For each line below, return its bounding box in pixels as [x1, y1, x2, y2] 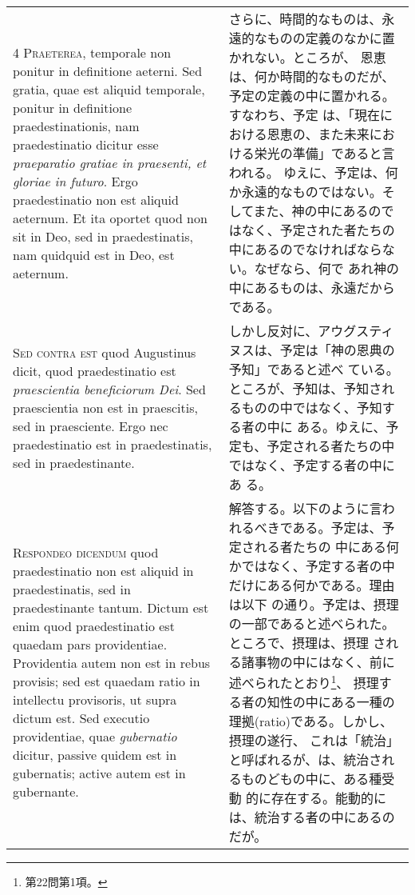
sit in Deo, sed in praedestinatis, [13, 226, 193, 246]
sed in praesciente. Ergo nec [13, 416, 168, 435]
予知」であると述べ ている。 [228, 360, 399, 378]
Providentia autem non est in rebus [13, 653, 211, 673]
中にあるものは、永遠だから [228, 278, 395, 297]
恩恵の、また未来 [267, 125, 370, 143]
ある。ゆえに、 [297, 418, 386, 436]
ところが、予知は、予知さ [228, 379, 382, 398]
